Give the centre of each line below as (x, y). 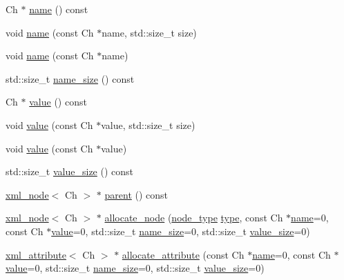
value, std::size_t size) (148, 124)
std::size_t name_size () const (70, 78)
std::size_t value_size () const (70, 171)
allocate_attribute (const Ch (183, 254)
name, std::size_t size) (149, 32)
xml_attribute (36, 254)
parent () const (136, 194)
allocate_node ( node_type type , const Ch (194, 218)
